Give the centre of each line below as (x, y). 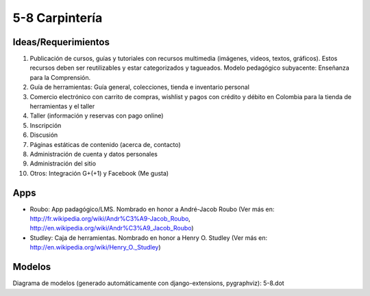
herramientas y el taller (62, 107)
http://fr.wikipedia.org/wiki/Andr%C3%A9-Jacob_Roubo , (110, 219)
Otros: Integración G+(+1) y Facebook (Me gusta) (99, 173)
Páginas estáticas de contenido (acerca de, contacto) (105, 144)
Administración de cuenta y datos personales (94, 154)
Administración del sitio (63, 163)
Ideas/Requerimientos (61, 42)
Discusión (44, 135)
